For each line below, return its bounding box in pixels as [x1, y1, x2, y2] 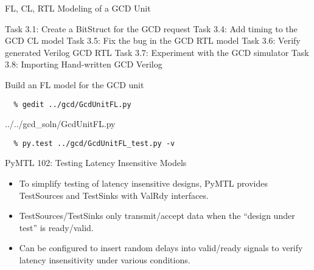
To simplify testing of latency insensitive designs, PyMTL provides [19, 177, 268, 190]
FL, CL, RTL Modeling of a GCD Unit [5, 2, 151, 14]
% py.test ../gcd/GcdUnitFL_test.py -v [13, 139, 175, 148]
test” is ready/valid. [19, 221, 94, 234]
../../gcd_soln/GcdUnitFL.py [5, 117, 116, 130]
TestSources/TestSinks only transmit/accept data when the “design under [19, 209, 295, 222]
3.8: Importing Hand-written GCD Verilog [5, 58, 162, 71]
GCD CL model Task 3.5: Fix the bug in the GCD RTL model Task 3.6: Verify [5, 34, 301, 47]
